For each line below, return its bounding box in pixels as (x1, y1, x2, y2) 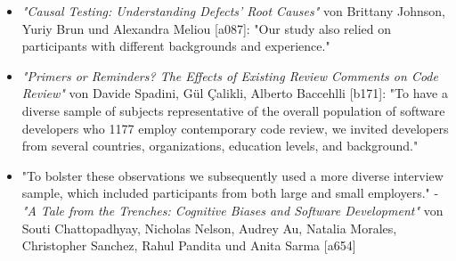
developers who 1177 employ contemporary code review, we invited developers (21, 118, 449, 137)
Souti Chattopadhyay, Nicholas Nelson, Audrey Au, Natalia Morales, (21, 218, 397, 237)
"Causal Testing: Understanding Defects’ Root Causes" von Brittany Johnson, (21, 2, 446, 20)
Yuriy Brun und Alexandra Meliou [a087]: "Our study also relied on (21, 19, 391, 37)
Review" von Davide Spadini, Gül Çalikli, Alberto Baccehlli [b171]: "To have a (21, 84, 448, 102)
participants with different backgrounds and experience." (21, 37, 330, 55)
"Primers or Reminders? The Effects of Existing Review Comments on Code (21, 66, 438, 85)
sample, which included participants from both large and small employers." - (21, 184, 439, 202)
